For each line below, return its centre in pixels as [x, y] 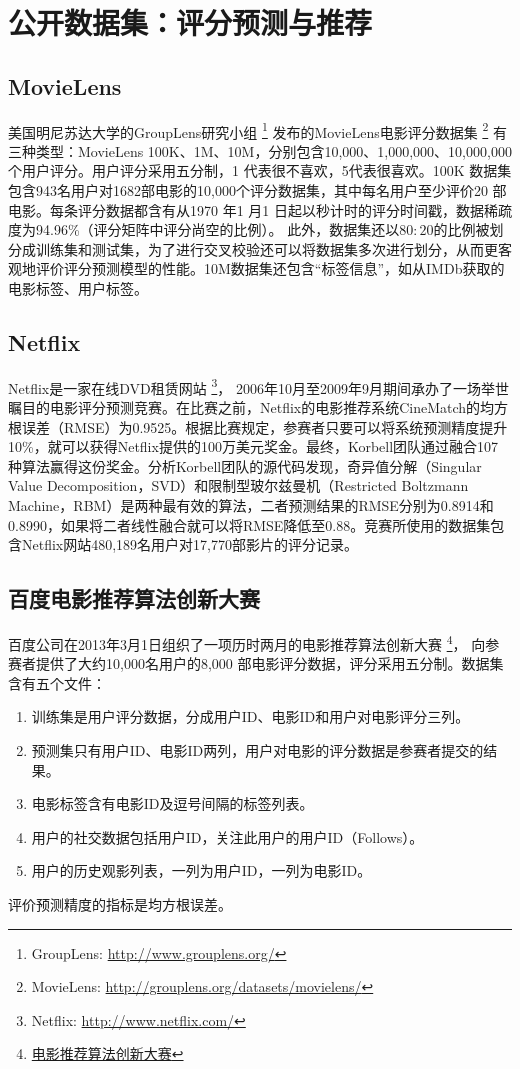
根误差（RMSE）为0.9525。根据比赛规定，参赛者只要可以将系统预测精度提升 [258, 426]
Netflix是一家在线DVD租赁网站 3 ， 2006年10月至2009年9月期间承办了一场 [244, 386]
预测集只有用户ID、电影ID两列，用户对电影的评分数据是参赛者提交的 [257, 750]
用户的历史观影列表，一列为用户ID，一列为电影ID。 [201, 870]
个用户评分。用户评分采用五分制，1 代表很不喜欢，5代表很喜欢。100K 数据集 [260, 170]
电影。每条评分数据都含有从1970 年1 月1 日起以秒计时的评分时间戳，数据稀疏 [260, 209]
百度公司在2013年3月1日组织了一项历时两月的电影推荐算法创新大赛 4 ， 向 [247, 642]
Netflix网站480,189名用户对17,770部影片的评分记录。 [190, 544]
